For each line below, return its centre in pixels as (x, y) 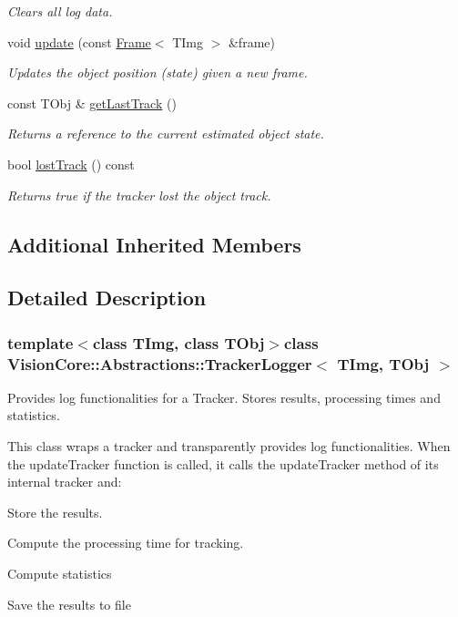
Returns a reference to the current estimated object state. (166, 134)
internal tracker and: (65, 482)
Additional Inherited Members (154, 244)
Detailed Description (107, 298)
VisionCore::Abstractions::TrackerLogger (160, 363)
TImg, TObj (383, 363)
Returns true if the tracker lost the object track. (139, 195)
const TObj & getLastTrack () (92, 103)
